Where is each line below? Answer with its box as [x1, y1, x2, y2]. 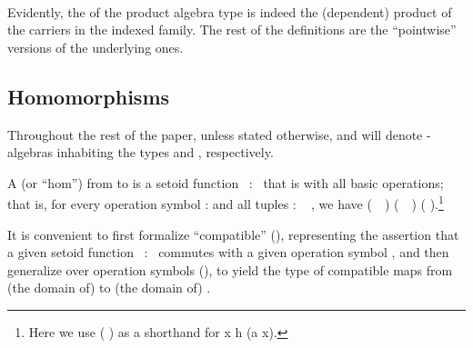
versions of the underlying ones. [7, 37, 184, 56]
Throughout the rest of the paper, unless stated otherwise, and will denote [7, 124, 423, 144]
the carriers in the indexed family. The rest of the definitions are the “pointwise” [7, 20, 457, 39]
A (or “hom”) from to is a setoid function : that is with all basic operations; [7, 173, 444, 192]
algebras [7, 143, 53, 162]
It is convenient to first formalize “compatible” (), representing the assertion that [7, 224, 459, 244]
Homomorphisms [7, 82, 170, 110]
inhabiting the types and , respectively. [56, 143, 274, 162]
